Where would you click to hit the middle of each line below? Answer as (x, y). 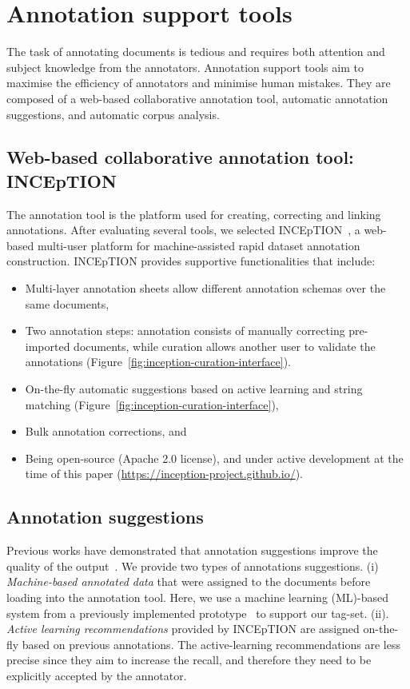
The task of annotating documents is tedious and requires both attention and (196, 52)
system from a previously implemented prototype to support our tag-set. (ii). (198, 613)
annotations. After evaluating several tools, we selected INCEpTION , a (183, 230)
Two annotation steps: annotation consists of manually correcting (185, 331)
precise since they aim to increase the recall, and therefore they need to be (189, 660)
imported (48, 346)
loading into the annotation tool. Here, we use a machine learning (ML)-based (197, 597)
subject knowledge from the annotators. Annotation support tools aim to (185, 67)
